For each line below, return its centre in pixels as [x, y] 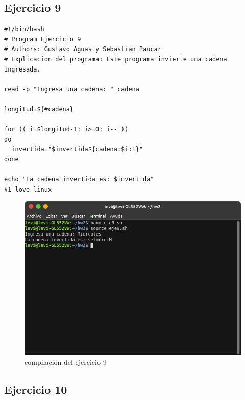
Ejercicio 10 [36, 390]
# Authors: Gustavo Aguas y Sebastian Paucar [83, 49]
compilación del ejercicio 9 [66, 362]
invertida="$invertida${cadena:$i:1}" [77, 149]
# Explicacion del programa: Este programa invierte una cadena [116, 59]
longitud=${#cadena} [39, 109]
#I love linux [28, 189]
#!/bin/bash [24, 29]
